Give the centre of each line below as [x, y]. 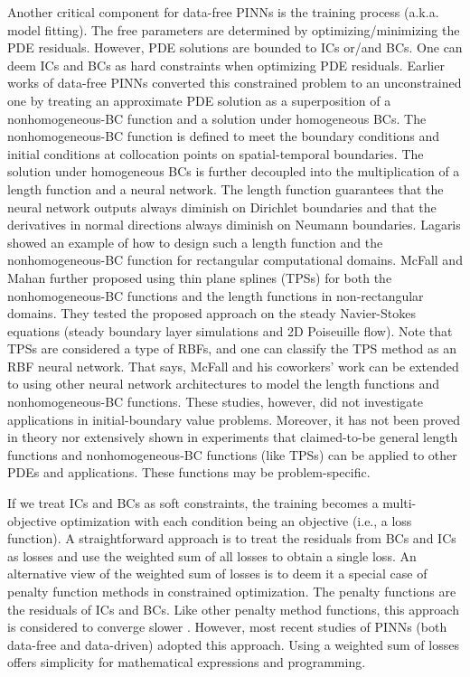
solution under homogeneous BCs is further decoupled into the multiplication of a [234, 171]
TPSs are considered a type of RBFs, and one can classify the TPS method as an [232, 348]
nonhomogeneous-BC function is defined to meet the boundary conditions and [224, 136]
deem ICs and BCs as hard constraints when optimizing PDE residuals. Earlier [226, 65]
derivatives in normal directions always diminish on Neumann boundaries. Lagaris [234, 225]
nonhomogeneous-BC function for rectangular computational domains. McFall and [235, 260]
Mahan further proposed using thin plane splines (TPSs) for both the [200, 277]
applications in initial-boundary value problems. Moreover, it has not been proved [234, 419]
